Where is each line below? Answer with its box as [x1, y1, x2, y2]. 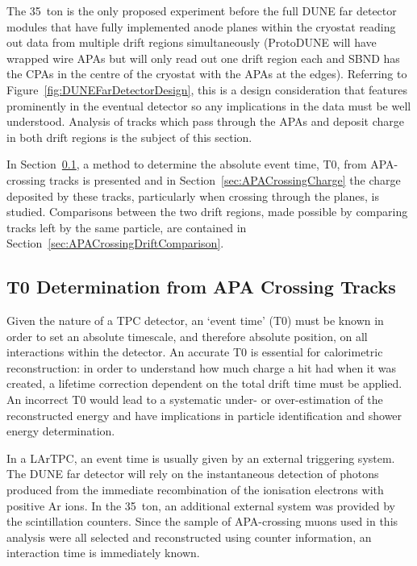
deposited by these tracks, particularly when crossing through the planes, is [6, 187, 379, 204]
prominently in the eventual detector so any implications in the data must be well [6, 97, 411, 114]
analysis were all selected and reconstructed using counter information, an [6, 528, 372, 545]
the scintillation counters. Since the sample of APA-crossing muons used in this [6, 513, 398, 530]
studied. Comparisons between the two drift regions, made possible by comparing [6, 203, 408, 220]
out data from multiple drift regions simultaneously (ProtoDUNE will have [6, 34, 377, 51]
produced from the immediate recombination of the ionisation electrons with [6, 481, 384, 498]
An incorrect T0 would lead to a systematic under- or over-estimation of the [6, 391, 383, 408]
